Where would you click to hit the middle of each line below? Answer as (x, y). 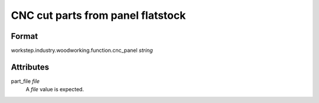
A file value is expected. (55, 89)
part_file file (25, 81)
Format (25, 36)
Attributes (30, 67)
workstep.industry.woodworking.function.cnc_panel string (82, 51)
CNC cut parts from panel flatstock (98, 15)
